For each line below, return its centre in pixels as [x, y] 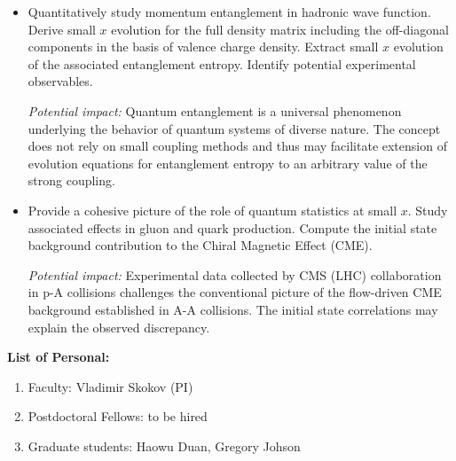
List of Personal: [59, 357]
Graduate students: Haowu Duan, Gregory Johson [164, 445]
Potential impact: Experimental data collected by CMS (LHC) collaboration [235, 274]
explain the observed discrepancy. [119, 327]
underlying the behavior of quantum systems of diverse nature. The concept [234, 128]
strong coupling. [71, 180]
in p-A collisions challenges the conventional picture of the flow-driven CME [235, 292]
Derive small [62, 29]
